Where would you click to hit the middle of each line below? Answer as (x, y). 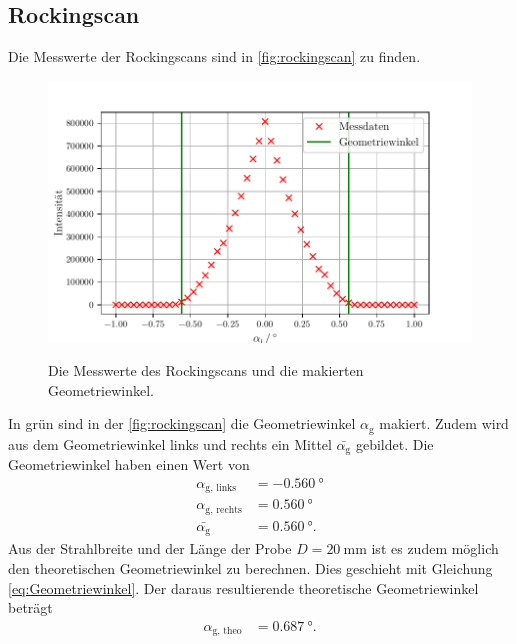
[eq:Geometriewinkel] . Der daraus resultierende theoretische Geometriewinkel (243, 587)
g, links (221, 488)
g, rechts (223, 509)
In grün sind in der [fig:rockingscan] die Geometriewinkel (182, 423)
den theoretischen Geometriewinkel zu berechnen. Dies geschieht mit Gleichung (250, 567)
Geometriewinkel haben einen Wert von (129, 464)
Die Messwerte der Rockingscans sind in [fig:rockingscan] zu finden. (214, 56)
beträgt (30, 607)
